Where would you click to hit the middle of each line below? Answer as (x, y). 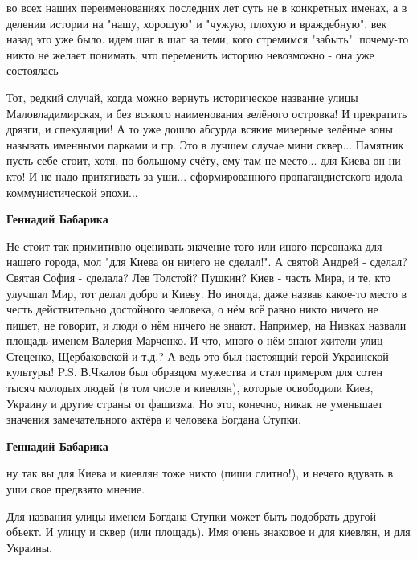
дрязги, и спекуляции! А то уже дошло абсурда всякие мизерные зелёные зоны (200, 129)
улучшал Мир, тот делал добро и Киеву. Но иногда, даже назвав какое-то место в (207, 293)
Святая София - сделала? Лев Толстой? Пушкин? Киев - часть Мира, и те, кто (199, 277)
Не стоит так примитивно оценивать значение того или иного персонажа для (194, 246)
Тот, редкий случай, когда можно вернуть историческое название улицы (182, 97)
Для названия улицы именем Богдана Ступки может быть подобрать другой (192, 516)
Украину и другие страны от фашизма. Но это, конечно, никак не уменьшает (195, 403)
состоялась (33, 70)
